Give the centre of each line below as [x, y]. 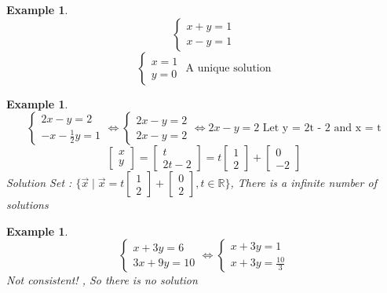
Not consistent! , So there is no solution [102, 280]
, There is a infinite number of [303, 183]
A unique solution [228, 68]
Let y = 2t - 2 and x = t [322, 128]
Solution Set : [39, 183]
